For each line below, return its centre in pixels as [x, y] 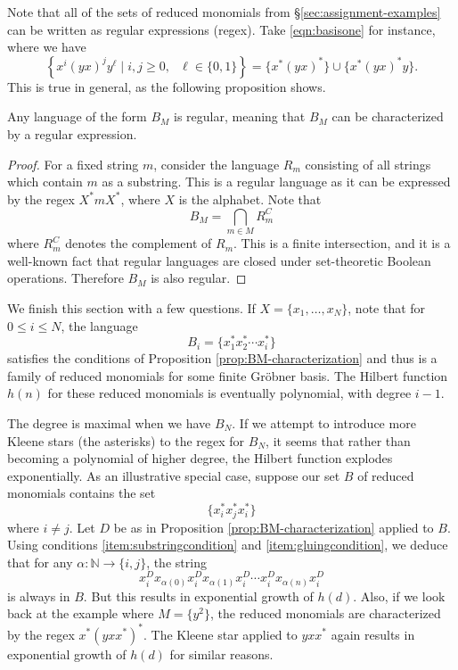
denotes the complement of [139, 243]
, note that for [387, 307]
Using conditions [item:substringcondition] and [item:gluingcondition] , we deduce [228, 545]
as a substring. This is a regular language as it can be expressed [276, 182]
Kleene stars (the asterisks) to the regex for [126, 440]
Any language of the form [77, 116]
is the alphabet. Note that [250, 199]
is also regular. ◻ [199, 278]
